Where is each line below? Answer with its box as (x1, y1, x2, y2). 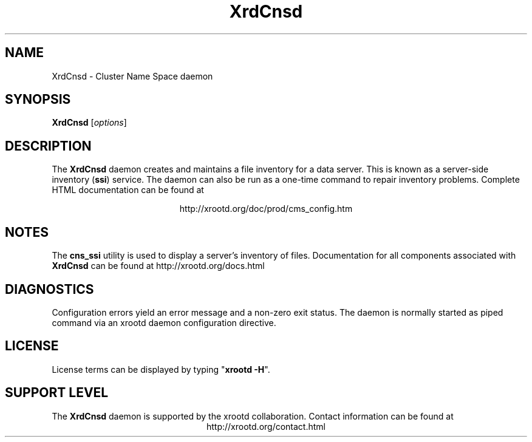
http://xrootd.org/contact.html (206, 421, 326, 432)
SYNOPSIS (5, 92, 71, 107)
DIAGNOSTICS (5, 281, 94, 297)
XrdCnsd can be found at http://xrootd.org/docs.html (52, 260, 265, 271)
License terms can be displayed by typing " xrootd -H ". (52, 364, 270, 375)
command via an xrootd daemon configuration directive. (52, 317, 276, 328)
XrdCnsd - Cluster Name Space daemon (52, 70, 213, 81)
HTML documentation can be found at (52, 185, 204, 195)
